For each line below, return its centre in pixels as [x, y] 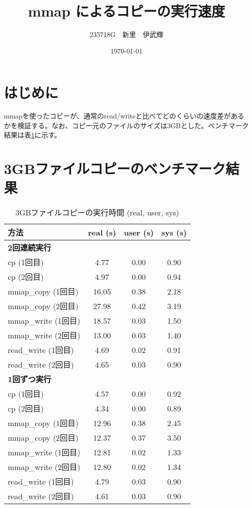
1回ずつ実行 [30, 379]
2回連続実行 [30, 248]
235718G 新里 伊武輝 [126, 34]
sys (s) [174, 232]
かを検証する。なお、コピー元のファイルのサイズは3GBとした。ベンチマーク [126, 125]
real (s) [102, 232]
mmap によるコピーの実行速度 [126, 11]
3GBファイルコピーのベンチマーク [115, 168]
